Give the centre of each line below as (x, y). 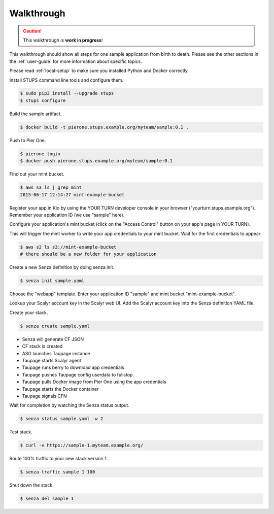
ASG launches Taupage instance (56, 353)
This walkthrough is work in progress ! (63, 40)
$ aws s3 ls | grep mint (51, 187)
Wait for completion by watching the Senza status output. (69, 405)
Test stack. (21, 432)
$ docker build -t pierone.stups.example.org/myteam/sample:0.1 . (104, 127)
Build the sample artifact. (36, 114)
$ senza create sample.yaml (55, 326)
